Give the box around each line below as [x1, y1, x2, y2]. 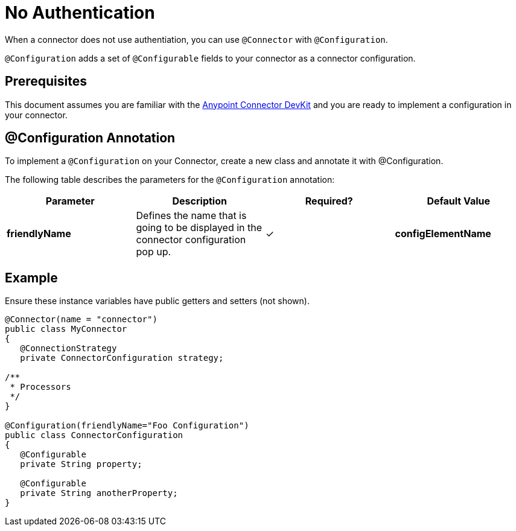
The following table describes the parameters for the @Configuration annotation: [5, 174, 335, 185]
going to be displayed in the [136, 221, 263, 234]
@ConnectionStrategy [20, 343, 117, 354]
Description [172, 195, 227, 208]
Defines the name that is [136, 209, 247, 222]
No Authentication [5, 2, 155, 23]
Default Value [427, 195, 491, 208]
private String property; [20, 459, 142, 469]
